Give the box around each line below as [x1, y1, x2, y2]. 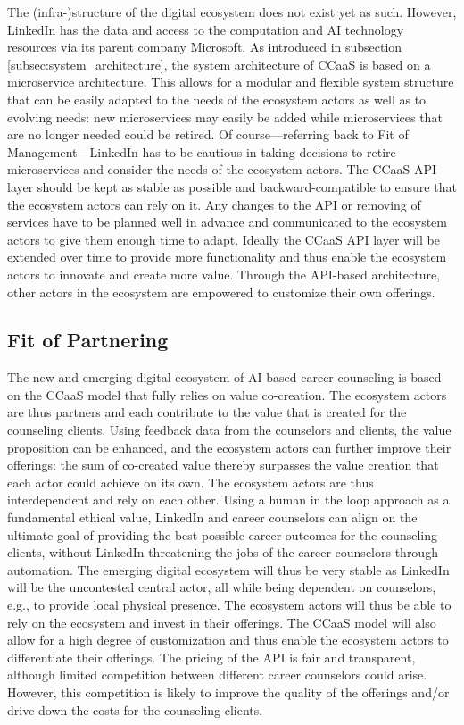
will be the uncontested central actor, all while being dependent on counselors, [7, 578, 436, 596]
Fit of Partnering [7, 326, 169, 354]
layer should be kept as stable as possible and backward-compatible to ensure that [7, 177, 457, 196]
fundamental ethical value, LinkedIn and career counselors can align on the [7, 508, 418, 527]
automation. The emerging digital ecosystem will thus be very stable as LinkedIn [7, 560, 450, 579]
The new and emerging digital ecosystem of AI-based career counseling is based [7, 368, 442, 387]
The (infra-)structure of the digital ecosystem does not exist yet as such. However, [7, 3, 457, 21]
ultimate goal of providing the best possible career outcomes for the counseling [7, 525, 437, 544]
